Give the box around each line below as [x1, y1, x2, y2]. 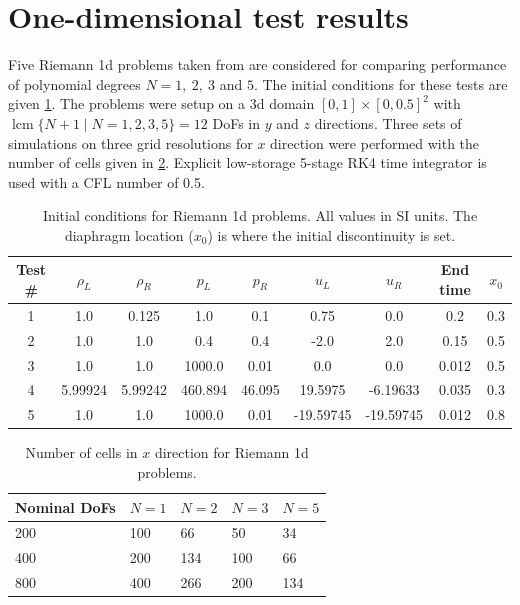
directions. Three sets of [314, 112, 462, 133]
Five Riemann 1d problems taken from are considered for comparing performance [8, 54, 507, 75]
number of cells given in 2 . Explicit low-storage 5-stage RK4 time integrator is [8, 152, 487, 173]
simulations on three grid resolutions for [8, 132, 253, 153]
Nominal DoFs [15, 496, 116, 517]
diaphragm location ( [64, 224, 194, 245]
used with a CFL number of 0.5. [8, 171, 205, 192]
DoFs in [212, 112, 261, 133]
